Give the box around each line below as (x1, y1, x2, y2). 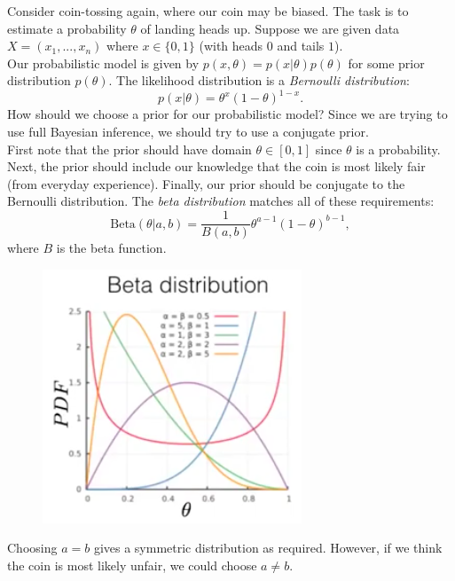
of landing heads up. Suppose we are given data (140, 19, 400, 37)
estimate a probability (7, 19, 127, 37)
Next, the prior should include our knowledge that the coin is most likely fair (7, 157, 426, 176)
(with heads (199, 36, 263, 55)
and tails (277, 36, 325, 55)
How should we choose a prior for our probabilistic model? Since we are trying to (7, 105, 448, 123)
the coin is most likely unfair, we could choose (7, 555, 257, 574)
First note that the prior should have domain (7, 139, 252, 158)
